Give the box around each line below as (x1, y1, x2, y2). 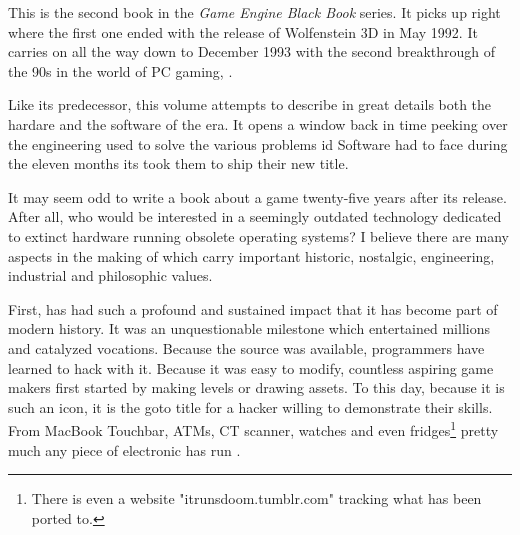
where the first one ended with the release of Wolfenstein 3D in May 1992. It (8, 21, 478, 42)
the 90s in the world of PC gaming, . (8, 60, 233, 81)
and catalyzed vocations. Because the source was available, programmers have (8, 337, 485, 358)
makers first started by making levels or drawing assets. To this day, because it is (8, 377, 505, 398)
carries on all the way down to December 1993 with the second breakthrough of (8, 41, 496, 62)
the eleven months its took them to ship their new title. (8, 153, 349, 174)
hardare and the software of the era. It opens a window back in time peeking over (8, 113, 508, 134)
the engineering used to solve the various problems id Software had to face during (8, 133, 508, 154)
